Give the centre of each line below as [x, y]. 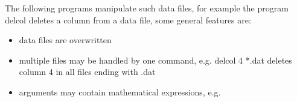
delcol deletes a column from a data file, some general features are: [128, 19]
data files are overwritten [65, 40]
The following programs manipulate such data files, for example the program [147, 8]
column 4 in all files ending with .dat [87, 72]
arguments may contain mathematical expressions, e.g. [120, 91]
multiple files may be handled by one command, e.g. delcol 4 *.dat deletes [155, 60]
